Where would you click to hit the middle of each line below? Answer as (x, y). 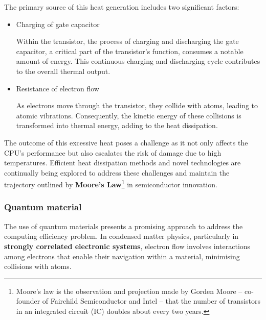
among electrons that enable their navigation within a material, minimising (122, 256)
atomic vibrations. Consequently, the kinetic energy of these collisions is (129, 115)
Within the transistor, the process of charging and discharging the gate (127, 41)
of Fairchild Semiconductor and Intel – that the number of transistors (151, 301)
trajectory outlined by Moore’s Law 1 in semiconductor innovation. (111, 183)
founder (28, 301)
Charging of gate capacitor (58, 24)
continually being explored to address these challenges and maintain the (117, 172)
